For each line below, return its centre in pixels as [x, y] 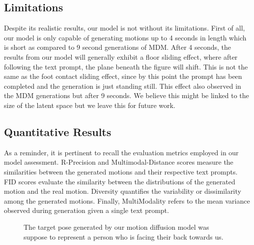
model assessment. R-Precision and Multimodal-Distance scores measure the [119, 162]
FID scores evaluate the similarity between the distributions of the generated [120, 181]
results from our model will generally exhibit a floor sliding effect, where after [121, 56]
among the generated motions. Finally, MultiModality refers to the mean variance [127, 200]
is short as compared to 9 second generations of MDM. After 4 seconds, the [118, 47]
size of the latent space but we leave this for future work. [90, 105]
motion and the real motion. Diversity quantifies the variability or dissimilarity [123, 191]
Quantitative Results [58, 131]
